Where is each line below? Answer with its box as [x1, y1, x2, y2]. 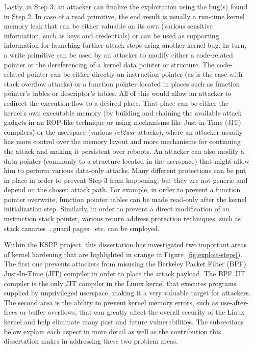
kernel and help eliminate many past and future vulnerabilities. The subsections [4, 317, 244, 326]
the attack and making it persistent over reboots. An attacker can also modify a [4, 145, 245, 156]
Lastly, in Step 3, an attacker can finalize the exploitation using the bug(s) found [4, 1, 248, 11]
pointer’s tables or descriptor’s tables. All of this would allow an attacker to [4, 88, 231, 98]
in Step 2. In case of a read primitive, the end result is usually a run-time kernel [4, 11, 245, 21]
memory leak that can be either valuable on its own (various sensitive [4, 21, 213, 31]
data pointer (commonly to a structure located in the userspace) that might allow [4, 155, 250, 166]
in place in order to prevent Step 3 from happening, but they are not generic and [4, 174, 248, 185]
